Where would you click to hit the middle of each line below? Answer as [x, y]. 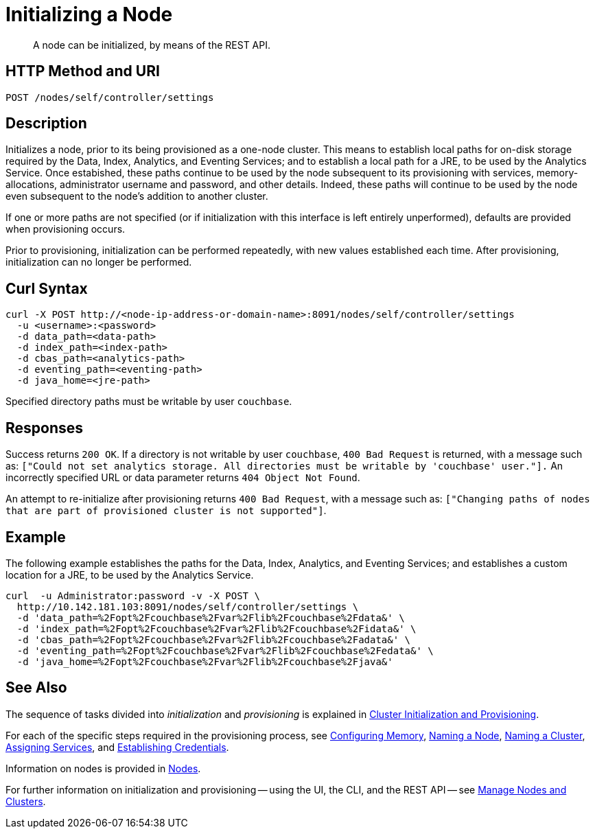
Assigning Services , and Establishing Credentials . [117, 747]
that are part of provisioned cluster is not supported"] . [166, 511]
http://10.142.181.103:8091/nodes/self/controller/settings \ [188, 606]
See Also [36, 688]
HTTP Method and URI [83, 71]
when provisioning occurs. [66, 229]
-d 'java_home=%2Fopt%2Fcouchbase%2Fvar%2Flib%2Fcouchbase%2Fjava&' [205, 661]
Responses [45, 428]
